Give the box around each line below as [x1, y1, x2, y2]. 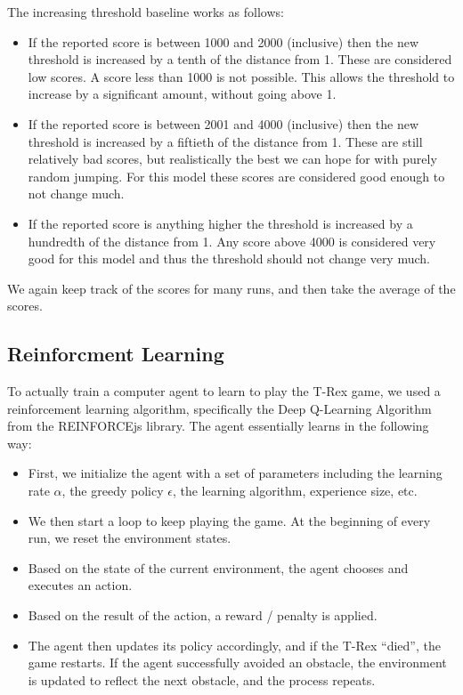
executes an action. [28, 576, 133, 594]
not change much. [28, 184, 125, 203]
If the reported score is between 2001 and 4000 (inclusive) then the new [28, 114, 418, 133]
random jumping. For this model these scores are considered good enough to [28, 166, 445, 185]
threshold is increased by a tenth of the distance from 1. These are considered [28, 50, 452, 69]
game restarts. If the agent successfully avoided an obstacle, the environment [28, 653, 447, 672]
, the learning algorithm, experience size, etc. [172, 481, 418, 500]
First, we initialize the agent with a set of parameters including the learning [28, 464, 443, 482]
